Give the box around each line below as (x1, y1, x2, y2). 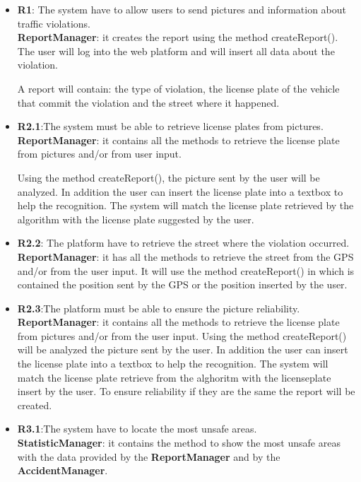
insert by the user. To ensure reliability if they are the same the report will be (17, 384, 355, 399)
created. (17, 397, 52, 412)
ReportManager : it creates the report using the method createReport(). (17, 30, 338, 45)
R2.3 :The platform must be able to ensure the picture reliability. (17, 300, 300, 315)
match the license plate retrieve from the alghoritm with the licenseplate (17, 370, 331, 384)
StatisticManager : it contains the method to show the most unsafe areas (17, 435, 341, 450)
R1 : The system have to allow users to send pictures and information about (17, 2, 346, 16)
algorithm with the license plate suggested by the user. (17, 211, 254, 226)
